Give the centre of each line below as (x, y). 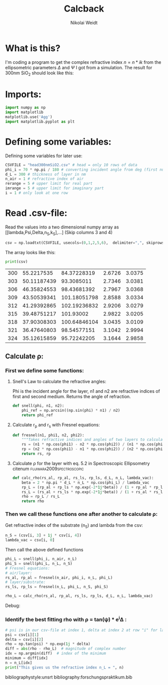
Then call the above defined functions (44, 550)
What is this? (33, 48)
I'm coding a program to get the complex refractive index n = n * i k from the (83, 62)
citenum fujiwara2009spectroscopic (48, 469)
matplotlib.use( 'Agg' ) (29, 117)
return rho (33, 501)
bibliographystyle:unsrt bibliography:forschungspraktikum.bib (69, 677)
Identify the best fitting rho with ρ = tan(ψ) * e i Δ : (66, 619)
